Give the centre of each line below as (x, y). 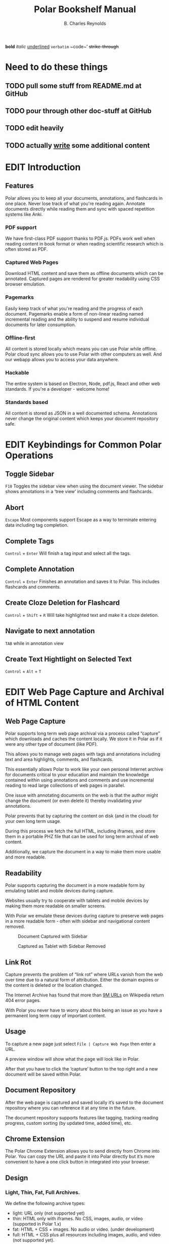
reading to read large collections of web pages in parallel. (65, 785)
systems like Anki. (24, 214)
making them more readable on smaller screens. (56, 906)
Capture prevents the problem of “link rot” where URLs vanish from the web (84, 974)
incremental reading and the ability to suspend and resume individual (77, 319)
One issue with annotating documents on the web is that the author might (82, 796)
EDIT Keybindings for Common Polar (83, 444)
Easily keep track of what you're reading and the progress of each (74, 308)
